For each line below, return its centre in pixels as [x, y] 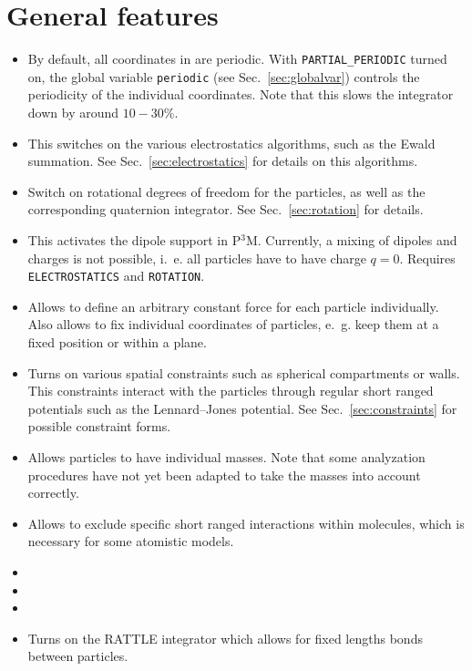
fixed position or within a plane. [117, 342]
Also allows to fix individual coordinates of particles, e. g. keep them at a [233, 324]
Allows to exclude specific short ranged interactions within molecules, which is [246, 523]
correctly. [53, 493]
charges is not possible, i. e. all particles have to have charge [197, 258]
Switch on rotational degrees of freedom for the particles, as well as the [226, 191]
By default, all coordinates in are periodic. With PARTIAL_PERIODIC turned [237, 59]
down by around [73, 113]
